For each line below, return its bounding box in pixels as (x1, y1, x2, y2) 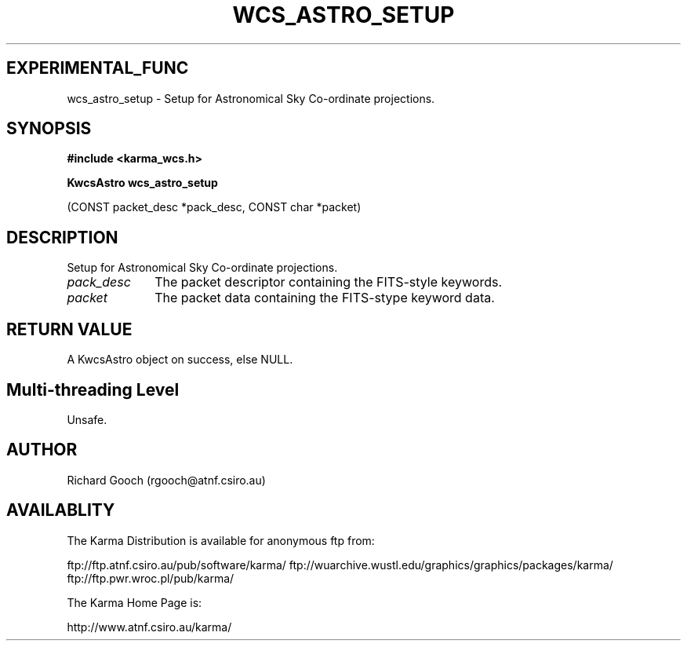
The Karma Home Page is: (67, 595, 202, 609)
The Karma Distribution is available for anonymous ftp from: (67, 533, 375, 547)
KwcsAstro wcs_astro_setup (67, 176, 218, 190)
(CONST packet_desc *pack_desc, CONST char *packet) (67, 200, 362, 214)
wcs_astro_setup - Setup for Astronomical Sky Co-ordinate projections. (67, 91, 435, 105)
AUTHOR (6, 440, 78, 460)
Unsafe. (67, 412, 107, 426)
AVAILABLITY (6, 500, 115, 521)
